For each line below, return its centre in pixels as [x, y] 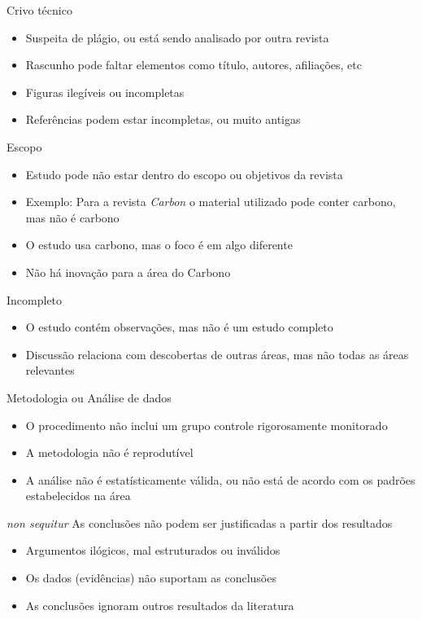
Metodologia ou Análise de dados [89, 397]
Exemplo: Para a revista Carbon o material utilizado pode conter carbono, [211, 202]
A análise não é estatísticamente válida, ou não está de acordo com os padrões [220, 479]
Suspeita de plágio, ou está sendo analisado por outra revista [177, 37]
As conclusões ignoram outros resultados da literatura [160, 605]
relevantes [50, 370]
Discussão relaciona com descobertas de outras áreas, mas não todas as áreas [217, 354]
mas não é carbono [72, 217]
